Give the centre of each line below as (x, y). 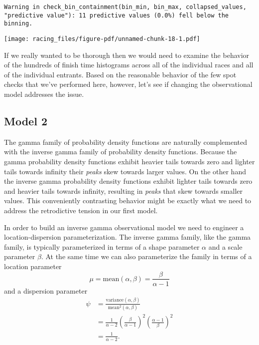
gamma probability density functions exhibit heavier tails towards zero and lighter (129, 161)
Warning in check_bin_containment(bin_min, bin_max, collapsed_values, (125, 7)
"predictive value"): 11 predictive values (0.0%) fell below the (117, 15)
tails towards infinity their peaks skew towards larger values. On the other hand (125, 171)
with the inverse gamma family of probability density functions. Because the (121, 152)
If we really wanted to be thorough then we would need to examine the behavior (127, 55)
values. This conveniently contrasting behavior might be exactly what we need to (128, 200)
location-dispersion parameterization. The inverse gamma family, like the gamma (128, 237)
